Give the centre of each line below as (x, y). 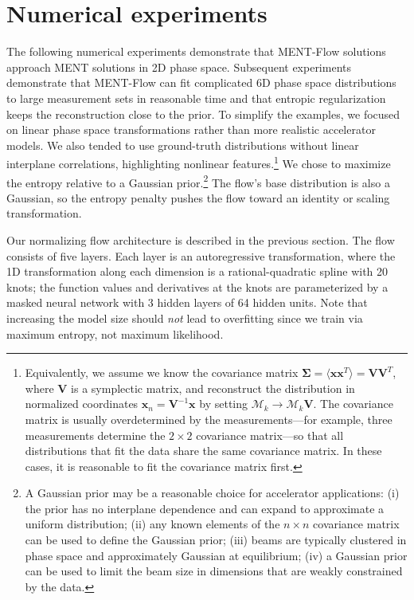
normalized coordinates (82, 404)
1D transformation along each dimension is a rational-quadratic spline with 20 (197, 271)
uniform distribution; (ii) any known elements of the (152, 524)
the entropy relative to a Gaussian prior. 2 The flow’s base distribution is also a (198, 181)
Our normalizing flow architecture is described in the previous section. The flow (201, 239)
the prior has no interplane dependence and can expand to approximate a (205, 508)
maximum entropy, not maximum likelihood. (115, 333)
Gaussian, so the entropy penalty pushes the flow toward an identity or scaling (198, 197)
